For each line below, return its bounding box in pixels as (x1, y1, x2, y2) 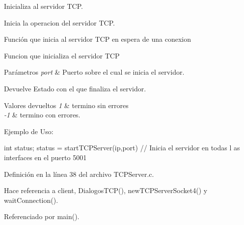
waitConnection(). (4, 195, 58, 205)
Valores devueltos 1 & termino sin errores (4, 100, 129, 110)
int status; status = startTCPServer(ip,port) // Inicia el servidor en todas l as (4, 142, 240, 153)
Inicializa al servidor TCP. (4, 1, 83, 11)
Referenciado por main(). (4, 211, 80, 222)
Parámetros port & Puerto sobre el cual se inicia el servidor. (4, 67, 185, 77)
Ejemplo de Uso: (4, 126, 54, 136)
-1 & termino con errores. (4, 110, 81, 120)
